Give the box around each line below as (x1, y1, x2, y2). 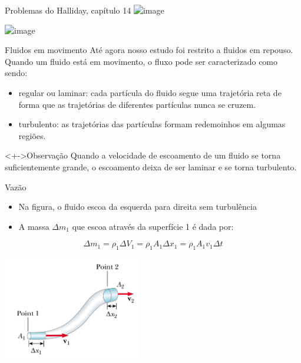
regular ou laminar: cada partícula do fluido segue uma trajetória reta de (18, 86, 282, 98)
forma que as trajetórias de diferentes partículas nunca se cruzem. (18, 98, 256, 110)
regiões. (18, 129, 46, 141)
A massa (18, 220, 49, 232)
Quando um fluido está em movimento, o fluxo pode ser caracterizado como (5, 55, 278, 67)
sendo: (5, 67, 28, 79)
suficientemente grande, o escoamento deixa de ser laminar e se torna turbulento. (5, 160, 297, 173)
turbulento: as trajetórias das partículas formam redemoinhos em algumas (18, 118, 286, 130)
